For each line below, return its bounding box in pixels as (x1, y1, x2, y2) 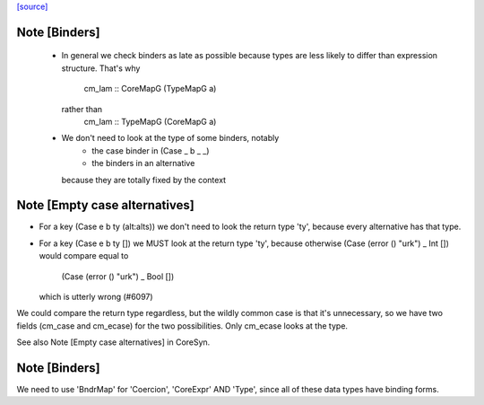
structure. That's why (61, 63, 141, 74)
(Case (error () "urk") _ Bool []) (61, 270, 175, 282)
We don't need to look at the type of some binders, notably (61, 133, 280, 144)
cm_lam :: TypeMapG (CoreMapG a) (83, 116, 217, 127)
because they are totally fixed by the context (61, 174, 227, 185)
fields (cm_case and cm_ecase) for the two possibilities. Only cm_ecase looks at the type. (16, 320, 349, 331)
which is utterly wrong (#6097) (39, 292, 153, 302)
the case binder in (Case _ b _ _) (91, 145, 210, 156)
